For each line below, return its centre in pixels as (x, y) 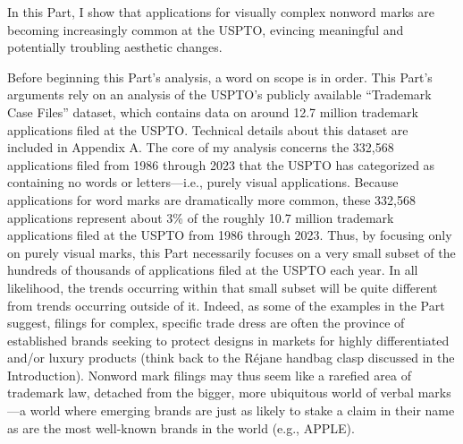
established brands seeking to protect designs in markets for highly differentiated (228, 340)
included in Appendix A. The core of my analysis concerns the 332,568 (201, 147)
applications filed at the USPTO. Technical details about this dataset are (208, 129)
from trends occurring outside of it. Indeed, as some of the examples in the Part (226, 305)
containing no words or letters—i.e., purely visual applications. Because (203, 182)
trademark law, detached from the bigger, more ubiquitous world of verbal (210, 393)
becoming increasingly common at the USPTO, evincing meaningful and (206, 29)
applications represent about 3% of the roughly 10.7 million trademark (201, 217)
